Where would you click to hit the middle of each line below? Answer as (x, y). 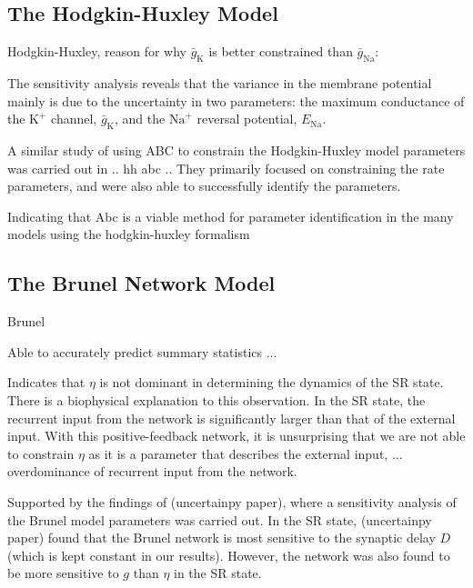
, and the (140, 119)
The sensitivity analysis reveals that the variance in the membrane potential (220, 83)
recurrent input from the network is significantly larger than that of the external (231, 418)
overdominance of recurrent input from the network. (152, 471)
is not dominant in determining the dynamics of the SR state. (272, 382)
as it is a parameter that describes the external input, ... (246, 453)
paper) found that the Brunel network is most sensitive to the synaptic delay (221, 538)
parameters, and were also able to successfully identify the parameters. (204, 186)
